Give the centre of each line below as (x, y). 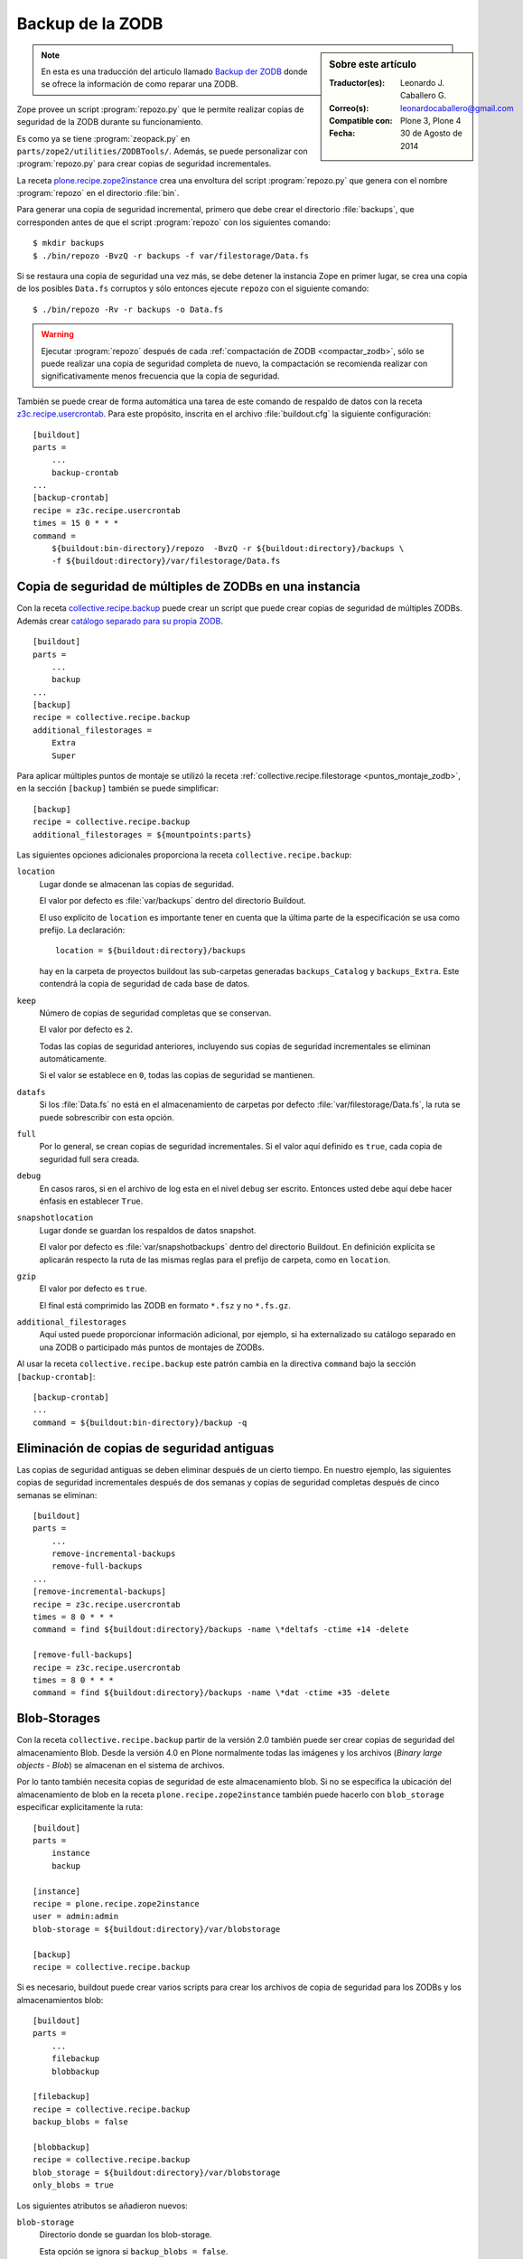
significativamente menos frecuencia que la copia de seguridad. (160, 376)
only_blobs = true (74, 2185)
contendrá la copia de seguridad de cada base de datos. (145, 984)
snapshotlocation (55, 1218)
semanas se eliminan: (57, 1495)
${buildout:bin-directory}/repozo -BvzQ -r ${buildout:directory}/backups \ (228, 548)
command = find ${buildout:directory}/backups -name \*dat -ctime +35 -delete (211, 1693)
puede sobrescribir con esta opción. (107, 1117)
